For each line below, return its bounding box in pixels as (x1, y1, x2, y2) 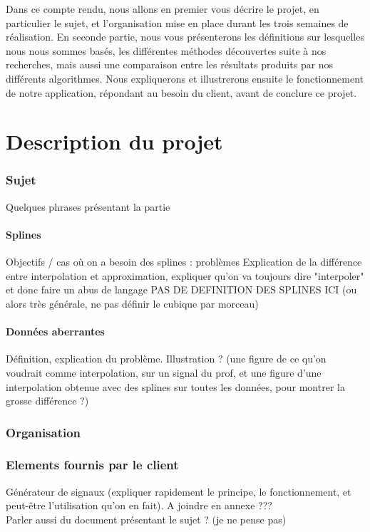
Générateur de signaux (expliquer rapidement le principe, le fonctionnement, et (6, 484, 351, 499)
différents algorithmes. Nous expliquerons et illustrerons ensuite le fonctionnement (6, 71, 364, 85)
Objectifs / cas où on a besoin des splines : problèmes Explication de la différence (6, 254, 362, 269)
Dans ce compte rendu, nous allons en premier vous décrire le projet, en (6, 1, 319, 16)
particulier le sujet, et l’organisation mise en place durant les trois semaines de (6, 15, 349, 30)
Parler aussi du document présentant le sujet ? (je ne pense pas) (6, 511, 287, 526)
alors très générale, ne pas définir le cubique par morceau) (6, 296, 259, 311)
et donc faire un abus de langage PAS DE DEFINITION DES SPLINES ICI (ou (6, 282, 357, 297)
